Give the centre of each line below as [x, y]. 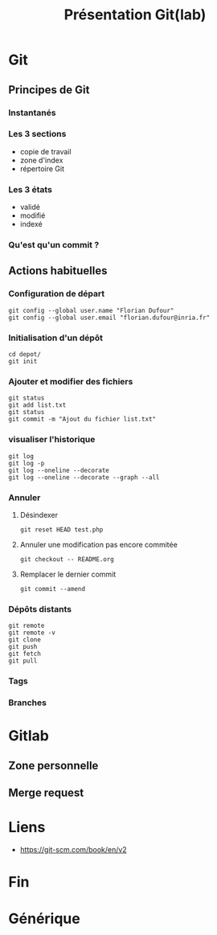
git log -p [27, 463]
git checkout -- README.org [67, 559]
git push [23, 647]
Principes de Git [49, 90]
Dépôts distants [40, 609]
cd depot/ [25, 355]
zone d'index [41, 160]
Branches [27, 703]
